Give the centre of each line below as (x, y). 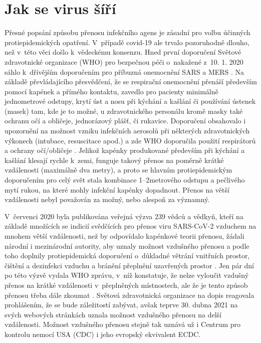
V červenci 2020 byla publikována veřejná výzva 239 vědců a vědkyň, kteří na (124, 216)
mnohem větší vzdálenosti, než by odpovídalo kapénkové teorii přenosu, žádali (124, 236)
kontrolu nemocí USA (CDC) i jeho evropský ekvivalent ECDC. (103, 334)
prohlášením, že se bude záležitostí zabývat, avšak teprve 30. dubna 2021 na (121, 305)
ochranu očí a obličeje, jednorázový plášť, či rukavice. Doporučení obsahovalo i (125, 121)
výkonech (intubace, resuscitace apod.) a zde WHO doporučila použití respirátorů (130, 140)
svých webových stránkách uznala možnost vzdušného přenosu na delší (113, 314)
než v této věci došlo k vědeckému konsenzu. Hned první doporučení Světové (123, 52)
